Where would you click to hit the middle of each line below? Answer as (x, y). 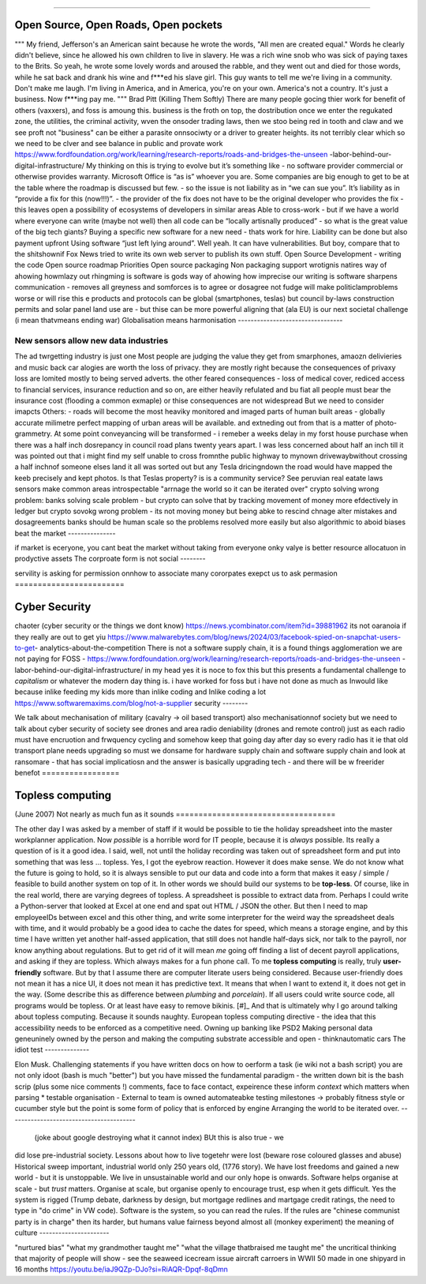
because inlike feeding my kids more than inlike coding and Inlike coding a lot (140, 692)
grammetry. (34, 434)
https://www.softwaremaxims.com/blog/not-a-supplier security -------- (131, 703)
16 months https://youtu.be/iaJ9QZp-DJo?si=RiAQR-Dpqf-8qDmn (121, 1269)
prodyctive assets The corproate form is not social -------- (110, 559)
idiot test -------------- (52, 1049)
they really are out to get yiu (60, 636)
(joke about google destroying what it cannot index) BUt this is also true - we (159, 1138)
